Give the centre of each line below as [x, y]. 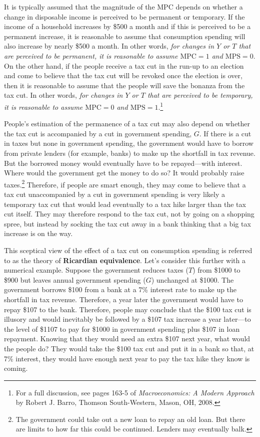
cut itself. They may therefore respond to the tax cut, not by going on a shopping [129, 214]
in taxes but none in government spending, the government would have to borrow [129, 143]
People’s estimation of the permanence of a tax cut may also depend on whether [127, 124]
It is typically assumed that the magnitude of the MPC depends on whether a [123, 7]
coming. [16, 368]
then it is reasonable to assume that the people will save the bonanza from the [124, 85]
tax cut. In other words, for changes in [63, 95]
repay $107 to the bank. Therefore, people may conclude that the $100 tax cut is [128, 309]
